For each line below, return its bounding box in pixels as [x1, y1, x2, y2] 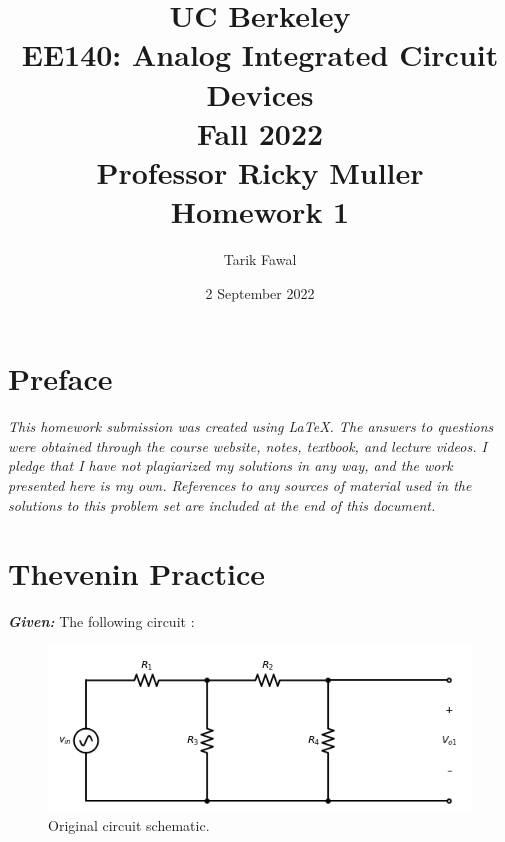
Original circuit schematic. [48, 814, 210, 835]
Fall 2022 [196, 112, 324, 153]
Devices [206, 73, 314, 114]
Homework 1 [170, 191, 350, 232]
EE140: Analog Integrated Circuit [21, 34, 499, 75]
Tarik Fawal [223, 249, 297, 270]
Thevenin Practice [8, 553, 266, 594]
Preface [8, 358, 113, 399]
